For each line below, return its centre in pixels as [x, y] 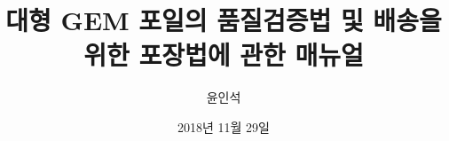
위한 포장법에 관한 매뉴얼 [224, 55]
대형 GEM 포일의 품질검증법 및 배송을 [224, 20]
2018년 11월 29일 [224, 126]
